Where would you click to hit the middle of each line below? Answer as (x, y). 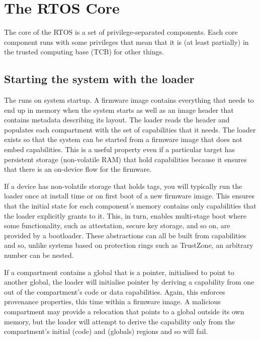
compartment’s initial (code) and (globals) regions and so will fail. (106, 331)
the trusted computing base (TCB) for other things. (84, 52)
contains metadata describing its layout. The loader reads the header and (117, 120)
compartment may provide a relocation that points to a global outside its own (124, 311)
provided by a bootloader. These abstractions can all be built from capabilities (125, 235)
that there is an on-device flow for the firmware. (78, 169)
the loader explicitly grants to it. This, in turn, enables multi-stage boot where (125, 215)
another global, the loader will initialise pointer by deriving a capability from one (129, 282)
